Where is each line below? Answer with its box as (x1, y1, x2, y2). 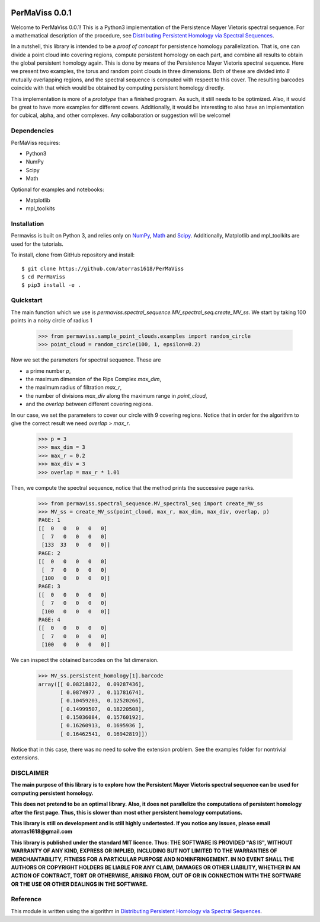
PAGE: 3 (38, 583, 60, 590)
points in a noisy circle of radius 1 (11, 316, 92, 324)
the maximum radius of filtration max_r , (25, 384, 122, 391)
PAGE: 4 (38, 616, 60, 623)
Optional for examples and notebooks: (11, 186, 104, 193)
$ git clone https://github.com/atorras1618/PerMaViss (21, 265, 184, 272)
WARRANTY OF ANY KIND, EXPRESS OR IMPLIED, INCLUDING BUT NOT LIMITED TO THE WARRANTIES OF (11, 847, 278, 854)
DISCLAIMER (11, 769, 49, 777)
